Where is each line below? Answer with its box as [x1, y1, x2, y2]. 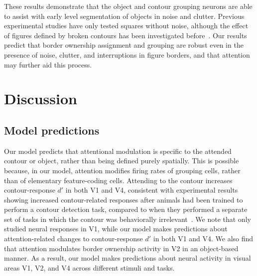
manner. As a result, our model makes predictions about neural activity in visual [4, 253, 251, 263]
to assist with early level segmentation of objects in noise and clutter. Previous [4, 10, 245, 21]
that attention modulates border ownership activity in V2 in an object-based [4, 243, 239, 253]
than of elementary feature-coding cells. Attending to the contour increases [4, 175, 233, 185]
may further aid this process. [4, 59, 92, 69]
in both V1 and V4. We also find [153, 233, 254, 244]
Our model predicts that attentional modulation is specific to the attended [4, 145, 232, 156]
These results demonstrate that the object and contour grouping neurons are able [4, 1, 253, 11]
